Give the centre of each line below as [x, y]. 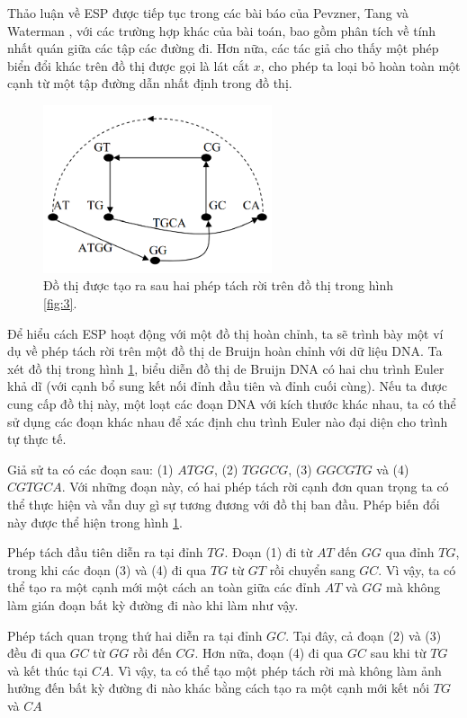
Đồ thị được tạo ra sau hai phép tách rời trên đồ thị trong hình [218, 285]
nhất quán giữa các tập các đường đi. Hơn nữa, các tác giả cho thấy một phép [223, 48]
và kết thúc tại [48, 670]
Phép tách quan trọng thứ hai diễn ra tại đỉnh [135, 635]
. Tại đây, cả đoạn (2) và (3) [364, 635]
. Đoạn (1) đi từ [269, 552]
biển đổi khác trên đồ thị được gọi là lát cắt [129, 65]
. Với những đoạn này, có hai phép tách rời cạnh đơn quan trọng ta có [255, 487]
